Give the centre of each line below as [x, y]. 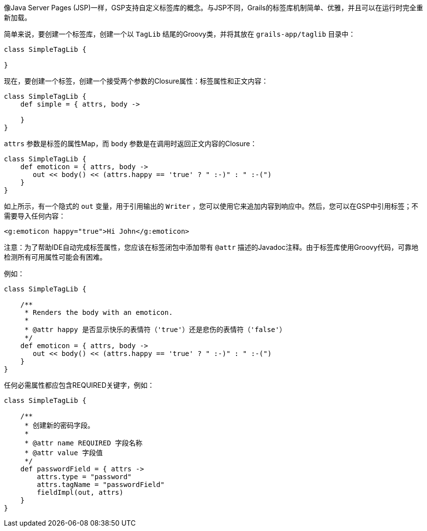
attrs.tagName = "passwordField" [101, 485]
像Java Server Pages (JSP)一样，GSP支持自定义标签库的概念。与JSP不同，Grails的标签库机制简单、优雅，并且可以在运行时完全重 [213, 8]
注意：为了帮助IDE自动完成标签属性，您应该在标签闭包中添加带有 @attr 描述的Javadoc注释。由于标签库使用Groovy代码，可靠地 [211, 247]
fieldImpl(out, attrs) [80, 492]
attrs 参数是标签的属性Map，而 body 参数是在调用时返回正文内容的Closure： [130, 144]
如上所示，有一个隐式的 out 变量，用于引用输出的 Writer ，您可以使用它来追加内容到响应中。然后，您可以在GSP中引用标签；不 [211, 206]
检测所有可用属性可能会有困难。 [55, 257]
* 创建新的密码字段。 [60, 425]
